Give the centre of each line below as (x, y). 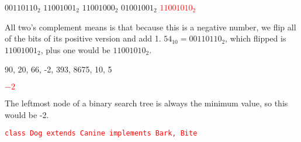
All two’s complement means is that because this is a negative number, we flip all (150, 27)
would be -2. (27, 114)
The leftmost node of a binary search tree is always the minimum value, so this (146, 103)
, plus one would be (75, 49)
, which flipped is (256, 38)
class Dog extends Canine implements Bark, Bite (101, 134)
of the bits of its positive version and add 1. (83, 38)
